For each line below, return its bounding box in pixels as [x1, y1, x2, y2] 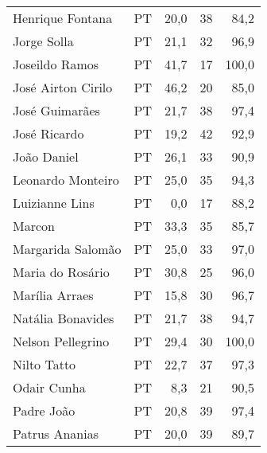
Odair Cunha [13, 378, 86, 396]
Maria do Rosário [13, 263, 110, 281]
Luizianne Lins [13, 193, 95, 212]
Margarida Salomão [13, 240, 122, 258]
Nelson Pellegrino [13, 332, 110, 350]
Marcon [13, 217, 55, 235]
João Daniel [13, 147, 79, 166]
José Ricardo [13, 124, 84, 143]
